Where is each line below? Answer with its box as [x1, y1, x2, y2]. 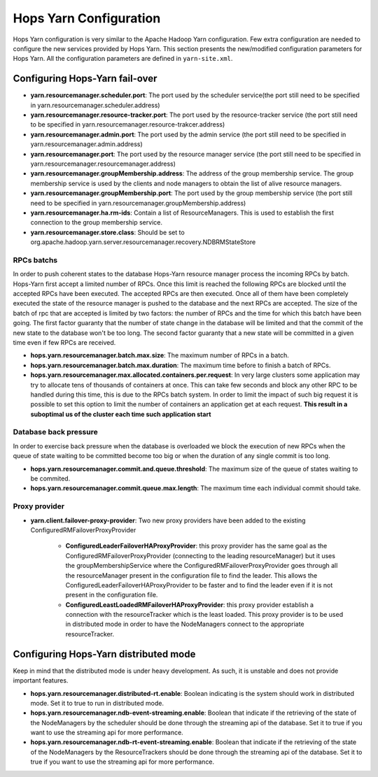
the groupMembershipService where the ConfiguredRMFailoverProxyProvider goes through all [65, 562, 338, 570]
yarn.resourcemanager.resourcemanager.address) [30, 159, 176, 168]
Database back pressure [13, 427, 98, 437]
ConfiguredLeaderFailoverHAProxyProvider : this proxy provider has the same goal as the [65, 542, 328, 550]
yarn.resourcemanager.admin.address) [30, 140, 143, 148]
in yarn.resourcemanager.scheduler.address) [30, 101, 160, 109]
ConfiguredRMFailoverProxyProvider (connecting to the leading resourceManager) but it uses [65, 551, 336, 559]
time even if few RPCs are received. [13, 338, 116, 346]
